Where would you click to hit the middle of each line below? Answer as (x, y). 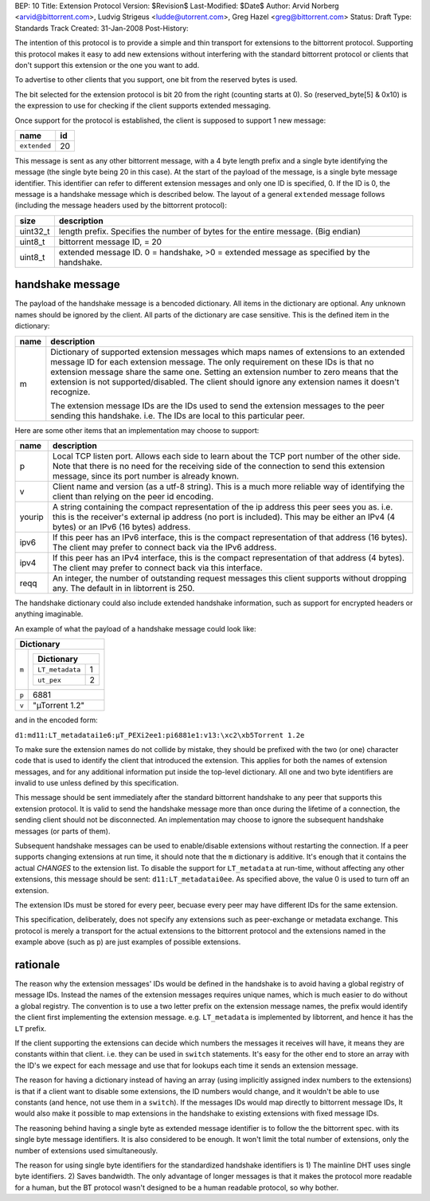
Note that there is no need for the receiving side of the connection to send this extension (219, 466)
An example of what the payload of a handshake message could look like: (135, 628)
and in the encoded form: (57, 720)
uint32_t (35, 231)
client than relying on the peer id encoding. (133, 496)
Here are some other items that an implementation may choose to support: (137, 430)
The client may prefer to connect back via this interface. (157, 568)
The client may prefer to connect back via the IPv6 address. (164, 547)
